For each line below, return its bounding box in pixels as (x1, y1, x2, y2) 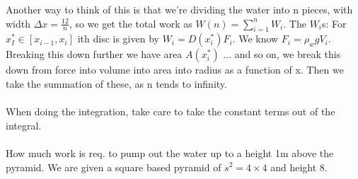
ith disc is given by (77, 31, 159, 46)
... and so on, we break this (223, 47, 341, 62)
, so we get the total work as (69, 16, 192, 30)
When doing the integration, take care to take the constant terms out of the (6, 104, 335, 119)
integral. (6, 117, 42, 132)
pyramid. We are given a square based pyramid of (6, 159, 221, 174)
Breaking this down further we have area (6, 47, 183, 62)
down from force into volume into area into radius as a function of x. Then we (6, 62, 344, 77)
